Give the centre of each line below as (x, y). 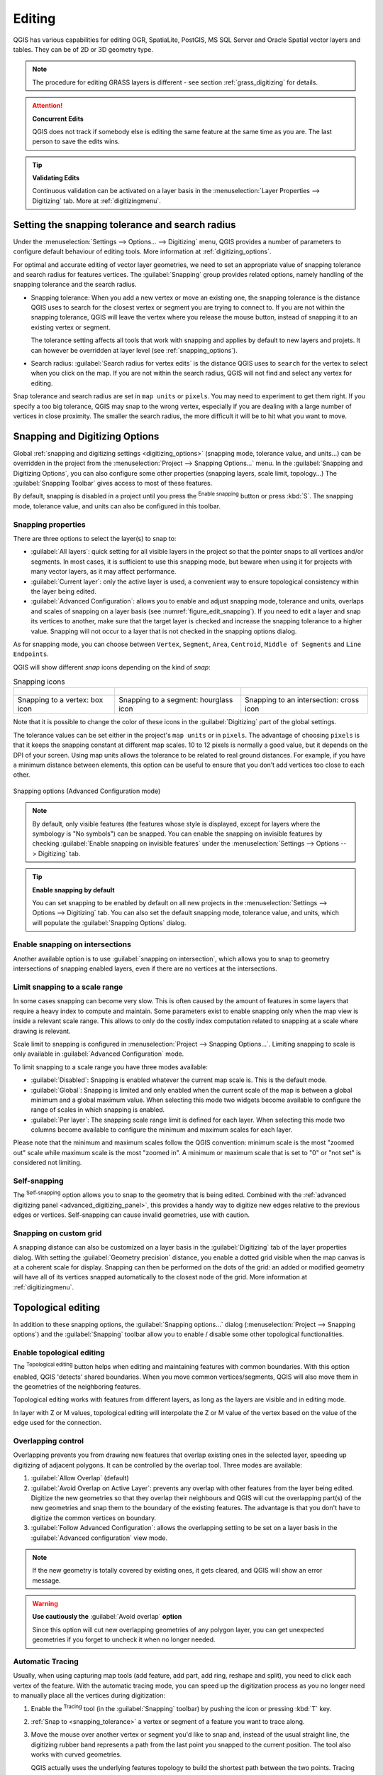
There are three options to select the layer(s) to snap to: (95, 539)
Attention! (48, 106)
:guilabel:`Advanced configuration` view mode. (99, 1538)
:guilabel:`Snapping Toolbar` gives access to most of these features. (113, 484)
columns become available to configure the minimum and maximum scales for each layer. (162, 1130)
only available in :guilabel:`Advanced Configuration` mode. (99, 1054)
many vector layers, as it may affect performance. (104, 572)
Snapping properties (49, 524)
